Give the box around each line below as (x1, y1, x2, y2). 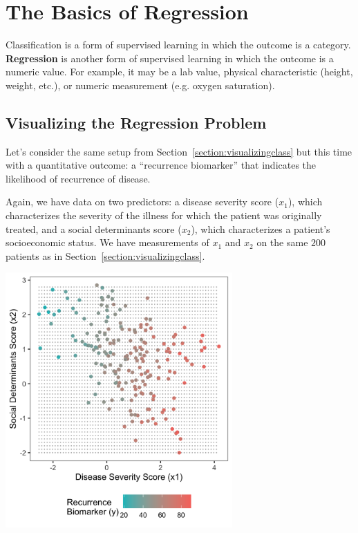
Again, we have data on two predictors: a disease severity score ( (6, 194, 279, 209)
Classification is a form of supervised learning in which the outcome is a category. (6, 37, 351, 52)
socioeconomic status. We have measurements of (6, 235, 209, 250)
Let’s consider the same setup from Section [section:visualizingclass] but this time (6, 144, 352, 158)
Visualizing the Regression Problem (6, 111, 267, 133)
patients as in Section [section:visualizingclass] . (6, 248, 205, 263)
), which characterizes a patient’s (191, 221, 330, 236)
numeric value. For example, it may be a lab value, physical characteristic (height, (6, 64, 353, 79)
